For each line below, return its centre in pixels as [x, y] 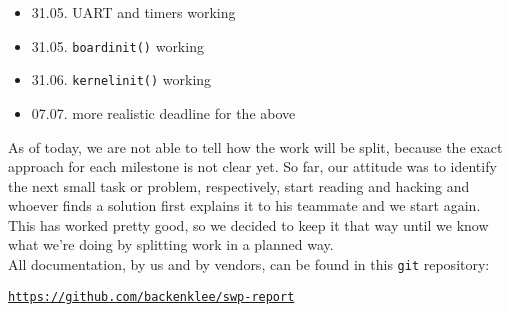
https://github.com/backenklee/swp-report [151, 296]
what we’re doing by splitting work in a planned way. [171, 244]
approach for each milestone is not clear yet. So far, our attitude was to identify [252, 166]
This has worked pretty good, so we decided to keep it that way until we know [248, 224]
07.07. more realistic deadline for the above [163, 112]
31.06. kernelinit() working [121, 79]
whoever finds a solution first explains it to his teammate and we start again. [244, 205]
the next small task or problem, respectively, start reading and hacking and [239, 185]
